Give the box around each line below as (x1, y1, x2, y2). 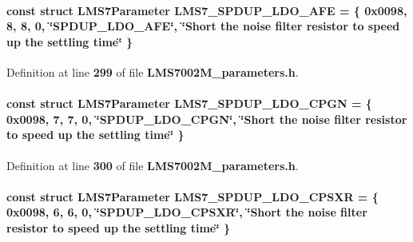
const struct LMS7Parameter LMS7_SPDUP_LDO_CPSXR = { (6, 188, 379, 204)
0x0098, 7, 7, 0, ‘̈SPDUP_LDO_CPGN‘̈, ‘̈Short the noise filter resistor (6, 110, 407, 127)
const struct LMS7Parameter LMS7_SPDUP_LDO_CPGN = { (6, 95, 372, 112)
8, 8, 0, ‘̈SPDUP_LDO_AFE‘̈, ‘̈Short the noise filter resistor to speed (6, 18, 400, 34)
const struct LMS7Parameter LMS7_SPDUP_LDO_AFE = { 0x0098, (6, 2, 407, 18)
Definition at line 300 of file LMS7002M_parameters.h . (6, 157, 299, 173)
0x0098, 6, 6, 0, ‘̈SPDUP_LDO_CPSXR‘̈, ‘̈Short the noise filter (6, 204, 367, 220)
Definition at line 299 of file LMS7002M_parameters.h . (6, 63, 299, 80)
